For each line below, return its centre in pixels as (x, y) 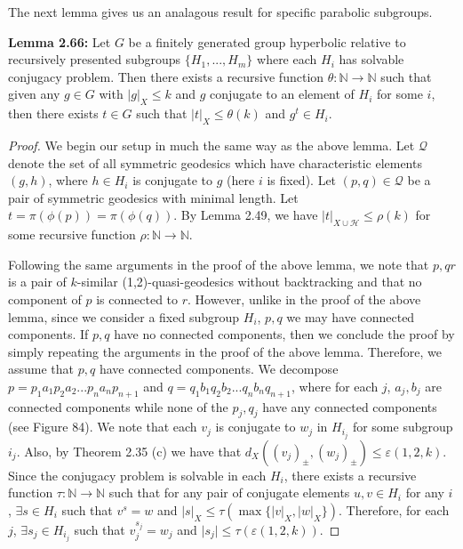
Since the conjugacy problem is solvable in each (137, 475)
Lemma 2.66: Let (60, 41)
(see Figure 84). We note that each (103, 427)
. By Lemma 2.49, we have (246, 215)
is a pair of (37, 282)
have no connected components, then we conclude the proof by (284, 334)
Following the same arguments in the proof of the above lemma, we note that (219, 264)
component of (45, 299)
